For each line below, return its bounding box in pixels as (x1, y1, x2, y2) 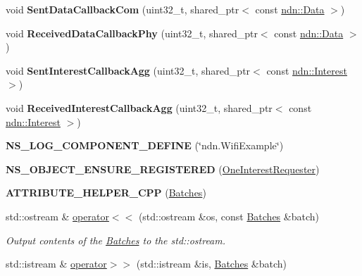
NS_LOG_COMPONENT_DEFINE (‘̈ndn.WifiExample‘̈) (6, 138, 284, 153)
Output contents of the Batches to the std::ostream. (6, 232, 226, 247)
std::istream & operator (6, 256, 107, 271)
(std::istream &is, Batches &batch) (136, 256, 287, 271)
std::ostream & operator (6, 208, 109, 223)
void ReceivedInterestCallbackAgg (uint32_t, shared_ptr (6, 100, 273, 115)
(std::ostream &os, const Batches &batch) (138, 208, 319, 223)
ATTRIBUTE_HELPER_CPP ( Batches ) (6, 185, 206, 200)
